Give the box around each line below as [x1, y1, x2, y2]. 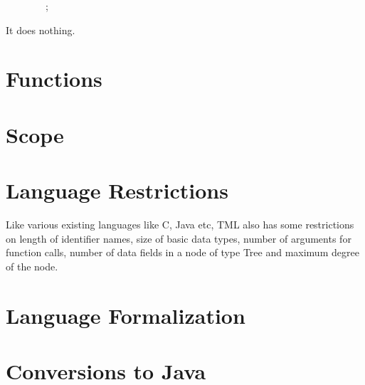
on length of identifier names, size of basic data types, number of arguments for [6, 231, 351, 246]
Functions [6, 64, 102, 93]
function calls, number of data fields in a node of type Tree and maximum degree [6, 245, 359, 260]
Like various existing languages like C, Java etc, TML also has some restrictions [6, 217, 354, 232]
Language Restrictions [6, 176, 228, 205]
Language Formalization [6, 300, 245, 329]
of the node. [6, 258, 58, 273]
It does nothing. [6, 22, 75, 37]
